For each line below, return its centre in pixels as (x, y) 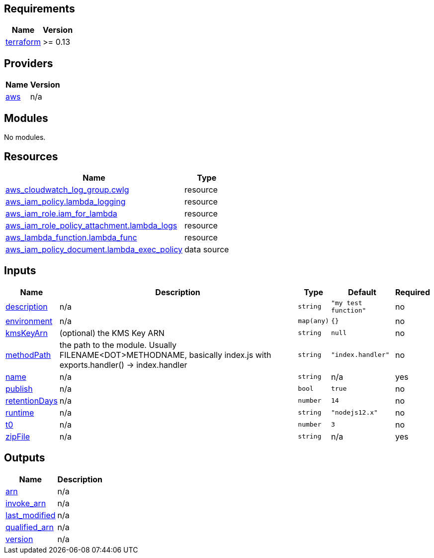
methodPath (28, 355)
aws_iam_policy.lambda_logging (66, 201)
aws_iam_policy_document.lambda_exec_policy (94, 249)
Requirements (40, 9)
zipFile (18, 436)
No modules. (25, 137)
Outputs (25, 458)
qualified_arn (30, 527)
